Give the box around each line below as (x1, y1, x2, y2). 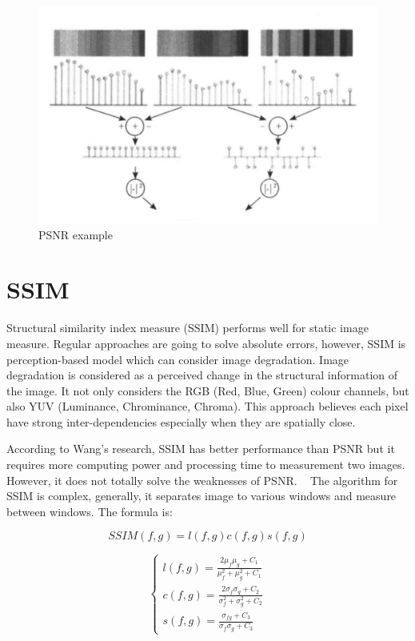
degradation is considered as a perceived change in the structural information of (6, 367, 398, 383)
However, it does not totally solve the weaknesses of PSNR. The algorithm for (6, 471, 398, 488)
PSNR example (38, 226, 113, 242)
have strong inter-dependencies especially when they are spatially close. (6, 413, 356, 430)
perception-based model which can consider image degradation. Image (6, 351, 349, 367)
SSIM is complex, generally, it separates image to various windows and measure (6, 487, 397, 504)
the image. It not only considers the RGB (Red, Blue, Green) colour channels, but (6, 382, 409, 399)
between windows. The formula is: (6, 503, 173, 519)
